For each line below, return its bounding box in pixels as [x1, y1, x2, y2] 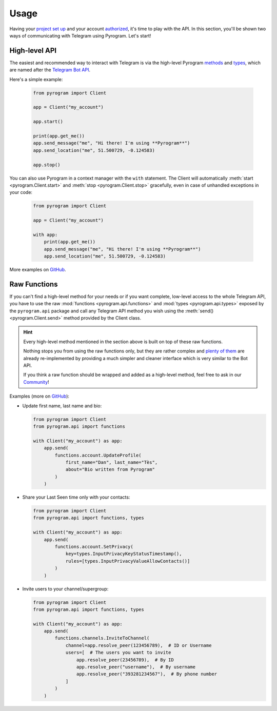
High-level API [9, 46, 56, 55]
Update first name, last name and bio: [22, 403, 102, 409]
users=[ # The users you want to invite [65, 649, 171, 656]
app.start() [33, 118, 64, 125]
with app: [33, 231, 58, 238]
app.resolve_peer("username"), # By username [76, 664, 196, 670]
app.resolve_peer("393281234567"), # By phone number [76, 671, 217, 677]
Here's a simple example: [9, 76, 63, 82]
